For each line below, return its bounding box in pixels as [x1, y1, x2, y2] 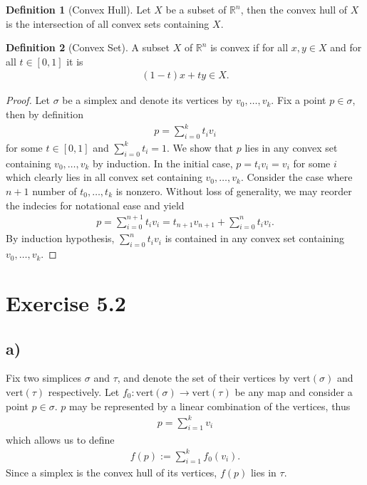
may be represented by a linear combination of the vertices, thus [68, 398, 351, 413]
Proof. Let [6, 93, 50, 108]
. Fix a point [271, 93, 326, 108]
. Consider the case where [240, 170, 353, 184]
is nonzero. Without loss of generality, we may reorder [115, 183, 352, 198]
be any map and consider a [234, 384, 353, 399]
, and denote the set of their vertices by [117, 370, 290, 385]
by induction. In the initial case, [93, 155, 233, 170]
